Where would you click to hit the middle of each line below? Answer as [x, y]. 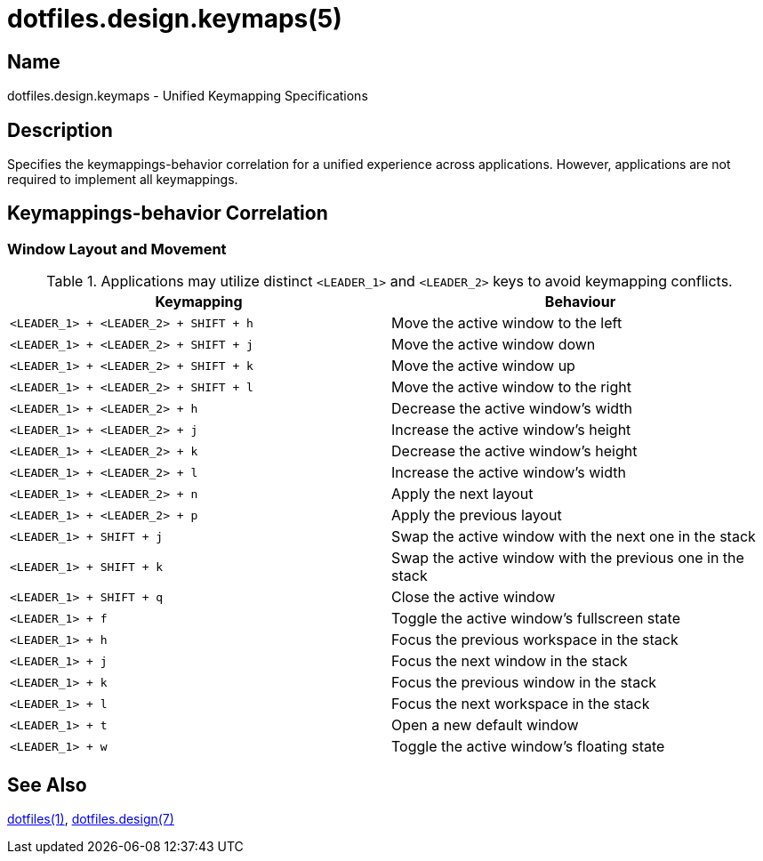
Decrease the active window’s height [514, 451]
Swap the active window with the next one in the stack [574, 537]
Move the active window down [494, 345]
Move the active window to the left [507, 323]
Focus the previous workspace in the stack [535, 640]
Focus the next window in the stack [510, 661]
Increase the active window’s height [511, 430]
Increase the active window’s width [509, 473]
